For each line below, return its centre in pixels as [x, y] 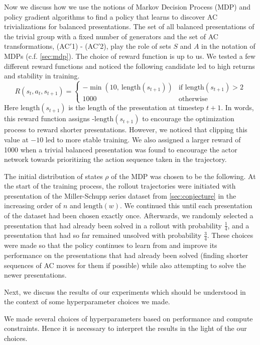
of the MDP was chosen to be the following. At [183, 176]
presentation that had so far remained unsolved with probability [103, 235]
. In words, [237, 107]
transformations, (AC [37, 46]
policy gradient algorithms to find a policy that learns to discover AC [111, 16]
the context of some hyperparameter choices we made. [87, 301]
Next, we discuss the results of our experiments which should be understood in [125, 291]
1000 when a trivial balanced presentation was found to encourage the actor [121, 149]
